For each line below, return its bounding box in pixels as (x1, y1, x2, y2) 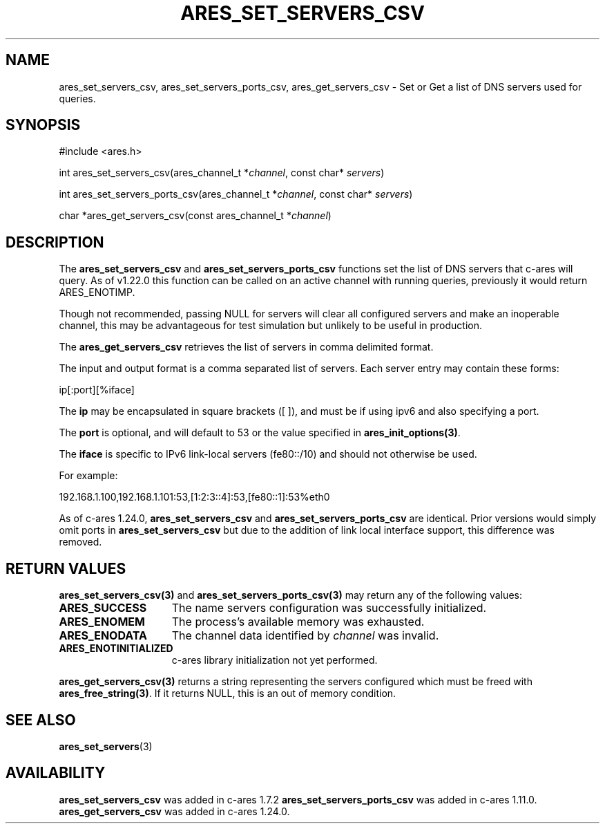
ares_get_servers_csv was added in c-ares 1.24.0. (59, 805, 290, 817)
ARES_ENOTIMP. (59, 286, 135, 299)
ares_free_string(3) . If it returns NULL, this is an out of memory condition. (59, 687, 396, 700)
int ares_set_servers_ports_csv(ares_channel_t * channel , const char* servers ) (59, 188, 413, 201)
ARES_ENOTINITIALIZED (59, 642, 173, 655)
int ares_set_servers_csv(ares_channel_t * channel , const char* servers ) (59, 167, 385, 179)
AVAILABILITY (6, 764, 106, 782)
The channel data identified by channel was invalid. (171, 628, 439, 643)
